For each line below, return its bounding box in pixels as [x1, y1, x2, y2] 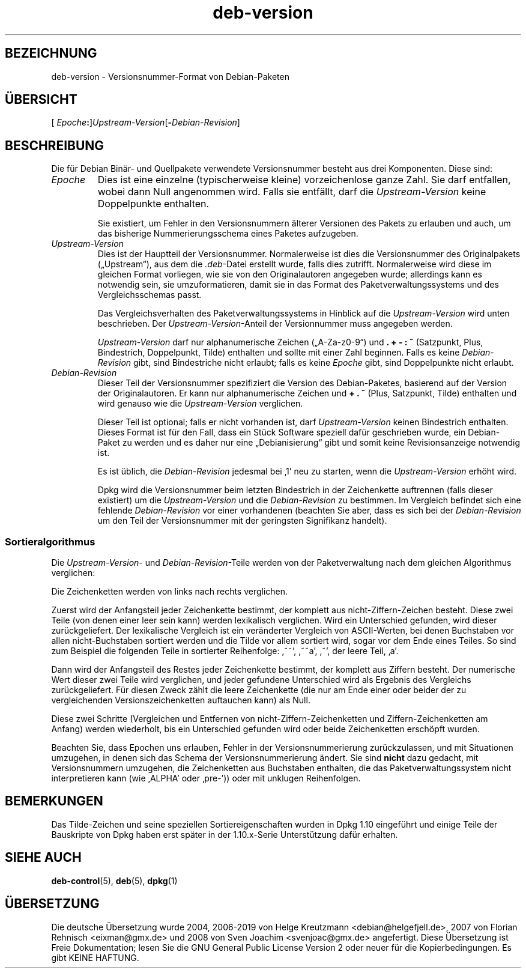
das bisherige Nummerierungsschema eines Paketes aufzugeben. [97, 228, 358, 239]
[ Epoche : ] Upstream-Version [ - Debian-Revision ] [51, 117, 240, 128]
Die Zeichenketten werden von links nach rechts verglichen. [51, 586, 288, 597]
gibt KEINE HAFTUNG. [51, 952, 139, 963]
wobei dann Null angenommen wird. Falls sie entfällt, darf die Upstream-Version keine [97, 186, 486, 198]
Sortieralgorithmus [5, 535, 95, 548]
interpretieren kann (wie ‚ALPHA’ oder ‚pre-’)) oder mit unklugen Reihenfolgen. [51, 773, 361, 784]
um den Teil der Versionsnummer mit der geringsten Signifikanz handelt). [97, 515, 387, 526]
